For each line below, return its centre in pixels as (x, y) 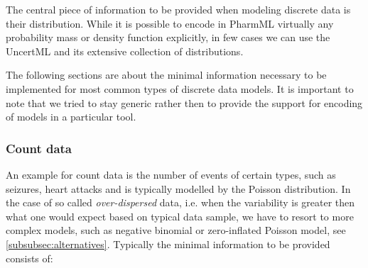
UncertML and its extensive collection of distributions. (125, 51)
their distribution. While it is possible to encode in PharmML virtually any (170, 23)
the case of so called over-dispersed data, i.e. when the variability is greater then (180, 202)
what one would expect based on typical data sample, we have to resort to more (180, 216)
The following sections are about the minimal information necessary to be (166, 75)
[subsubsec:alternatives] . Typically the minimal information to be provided (168, 244)
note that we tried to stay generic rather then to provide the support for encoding (184, 102)
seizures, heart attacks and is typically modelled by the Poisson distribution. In (178, 188)
